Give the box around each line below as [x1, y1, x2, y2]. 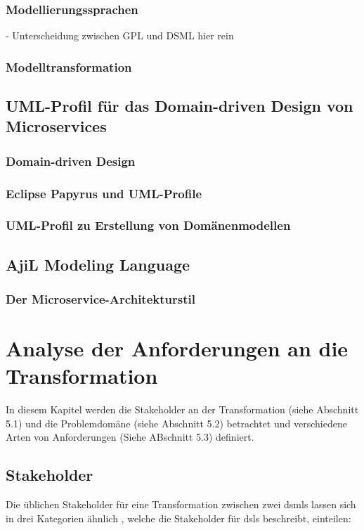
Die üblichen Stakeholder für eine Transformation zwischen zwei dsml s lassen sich [6, 497, 356, 512]
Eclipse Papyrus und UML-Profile [6, 184, 202, 202]
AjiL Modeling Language [6, 253, 190, 275]
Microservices [6, 115, 107, 137]
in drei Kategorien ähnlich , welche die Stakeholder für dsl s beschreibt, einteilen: [6, 510, 351, 525]
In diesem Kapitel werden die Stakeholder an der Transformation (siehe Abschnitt [6, 402, 359, 417]
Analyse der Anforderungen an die [6, 334, 349, 363]
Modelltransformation [6, 58, 132, 75]
